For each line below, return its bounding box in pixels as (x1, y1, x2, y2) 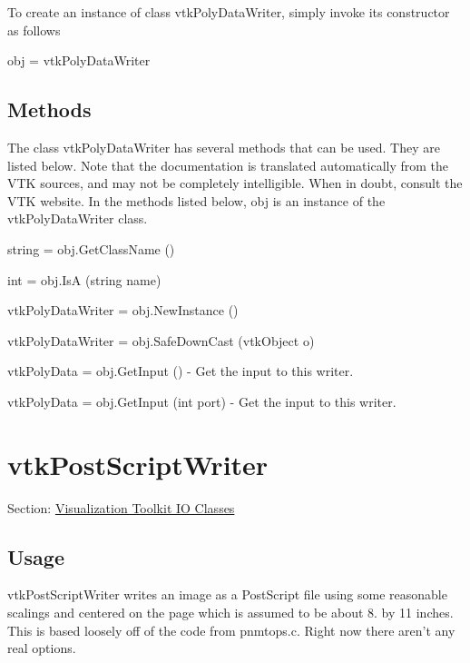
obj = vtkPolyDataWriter (7, 51, 151, 70)
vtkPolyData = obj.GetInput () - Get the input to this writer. (7, 361, 354, 381)
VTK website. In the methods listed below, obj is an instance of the (7, 191, 386, 210)
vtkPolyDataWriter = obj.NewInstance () (7, 301, 239, 320)
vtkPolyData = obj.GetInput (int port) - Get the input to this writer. (7, 391, 397, 411)
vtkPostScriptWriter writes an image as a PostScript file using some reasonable (7, 585, 447, 604)
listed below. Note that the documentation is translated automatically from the (7, 155, 449, 174)
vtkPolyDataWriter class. (7, 209, 148, 228)
